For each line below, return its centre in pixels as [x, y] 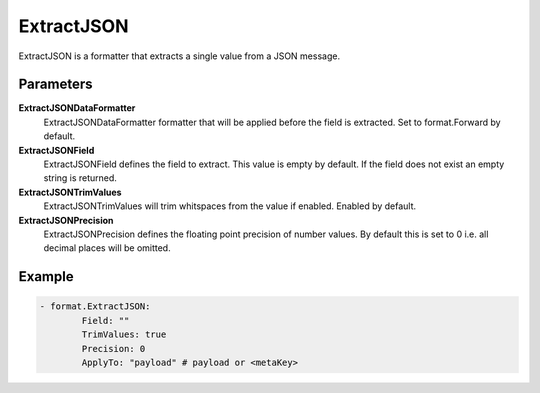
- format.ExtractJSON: [95, 306]
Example [46, 276]
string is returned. [80, 178]
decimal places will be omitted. [107, 248]
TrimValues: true [124, 334]
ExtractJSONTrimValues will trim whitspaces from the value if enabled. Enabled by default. [230, 206]
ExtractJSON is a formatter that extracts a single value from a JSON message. [179, 56]
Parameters [55, 84]
